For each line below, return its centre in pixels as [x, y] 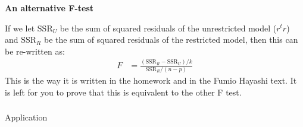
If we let [20, 28]
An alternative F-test [49, 7]
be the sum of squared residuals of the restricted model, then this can [171, 39]
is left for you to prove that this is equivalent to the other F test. [123, 92]
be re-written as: [35, 51]
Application [26, 117]
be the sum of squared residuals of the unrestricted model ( [168, 28]
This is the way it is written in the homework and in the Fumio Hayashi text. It [151, 80]
